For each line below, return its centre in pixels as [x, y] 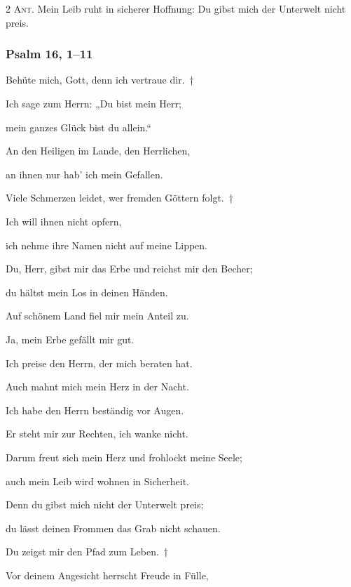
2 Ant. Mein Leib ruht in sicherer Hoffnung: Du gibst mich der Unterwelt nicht [176, 8]
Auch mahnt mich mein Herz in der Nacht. [97, 387]
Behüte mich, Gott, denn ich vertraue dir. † [100, 80]
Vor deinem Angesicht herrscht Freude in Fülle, [107, 575]
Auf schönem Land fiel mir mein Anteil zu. [97, 316]
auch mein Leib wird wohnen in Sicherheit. [98, 481]
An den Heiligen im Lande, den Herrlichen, [98, 151]
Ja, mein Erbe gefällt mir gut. [70, 339]
